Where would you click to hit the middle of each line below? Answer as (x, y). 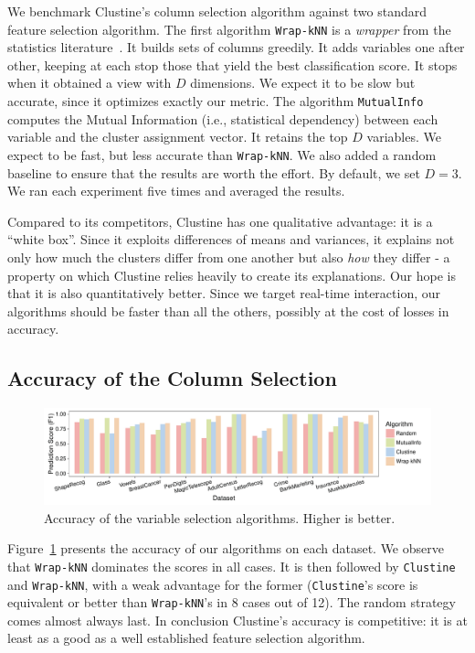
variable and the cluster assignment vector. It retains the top (178, 137)
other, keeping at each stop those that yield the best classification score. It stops (232, 64)
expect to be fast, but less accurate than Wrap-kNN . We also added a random (222, 154)
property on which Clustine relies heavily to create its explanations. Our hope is (232, 275)
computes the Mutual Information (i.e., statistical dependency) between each (223, 118)
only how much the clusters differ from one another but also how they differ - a (229, 257)
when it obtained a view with (90, 83)
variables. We (404, 137)
